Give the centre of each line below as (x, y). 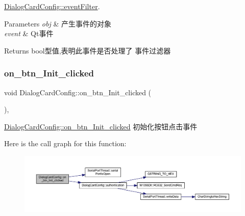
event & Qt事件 (29, 33)
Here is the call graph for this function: (65, 143)
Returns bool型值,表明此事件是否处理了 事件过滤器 (88, 50)
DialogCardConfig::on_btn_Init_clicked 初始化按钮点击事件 (101, 126)
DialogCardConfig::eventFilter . (52, 6)
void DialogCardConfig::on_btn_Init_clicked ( (78, 92)
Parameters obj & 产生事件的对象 (58, 23)
